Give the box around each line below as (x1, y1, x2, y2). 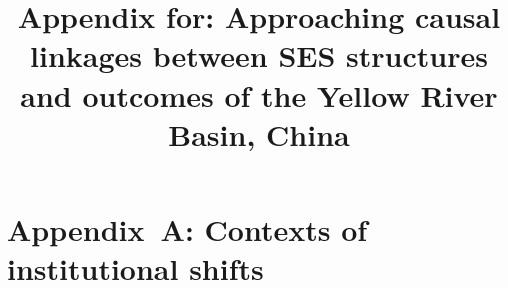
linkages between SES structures (30, 35, 488, 76)
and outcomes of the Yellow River (20, 74, 498, 115)
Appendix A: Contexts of (7, 208, 368, 249)
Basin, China (168, 113, 350, 154)
